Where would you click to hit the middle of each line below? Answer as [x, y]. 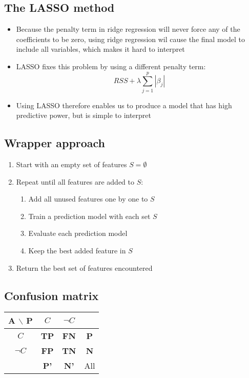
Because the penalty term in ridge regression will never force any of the [128, 29]
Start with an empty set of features [71, 164]
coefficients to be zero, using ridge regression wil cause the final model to [130, 39]
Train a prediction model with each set [89, 216]
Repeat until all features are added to [75, 181]
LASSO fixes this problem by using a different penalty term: [111, 66]
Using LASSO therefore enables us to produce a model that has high [124, 105]
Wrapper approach [55, 143]
